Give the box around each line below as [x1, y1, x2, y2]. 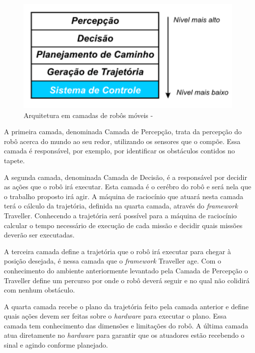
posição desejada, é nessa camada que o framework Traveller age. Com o [4, 256, 222, 266]
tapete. [4, 155, 25, 165]
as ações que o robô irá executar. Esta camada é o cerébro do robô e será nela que [4, 181, 252, 192]
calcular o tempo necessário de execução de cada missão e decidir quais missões [4, 220, 243, 230]
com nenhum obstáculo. [4, 285, 75, 295]
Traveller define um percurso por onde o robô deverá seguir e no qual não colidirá [4, 275, 250, 285]
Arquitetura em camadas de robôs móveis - [24, 110, 153, 120]
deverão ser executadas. [4, 230, 75, 240]
